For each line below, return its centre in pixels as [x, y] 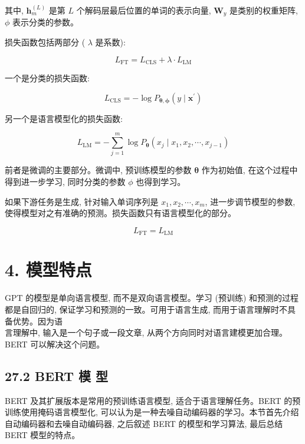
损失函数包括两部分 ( [45, 42]
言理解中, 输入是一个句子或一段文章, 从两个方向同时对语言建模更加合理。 [146, 332]
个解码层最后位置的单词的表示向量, [144, 10]
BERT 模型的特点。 [42, 435]
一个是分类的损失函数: [47, 78]
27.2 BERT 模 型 [57, 375]
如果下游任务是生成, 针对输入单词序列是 [82, 201]
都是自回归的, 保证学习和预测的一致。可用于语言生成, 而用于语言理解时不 [146, 309]
